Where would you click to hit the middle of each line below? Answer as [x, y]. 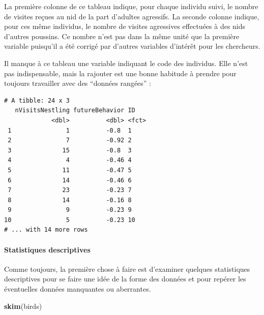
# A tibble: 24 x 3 [37, 100]
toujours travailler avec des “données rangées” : [78, 83]
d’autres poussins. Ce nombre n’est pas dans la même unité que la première [122, 36]
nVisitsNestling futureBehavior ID [75, 111]
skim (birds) [23, 306]
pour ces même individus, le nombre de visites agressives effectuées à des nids [125, 26]
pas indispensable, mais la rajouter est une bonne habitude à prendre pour [120, 73]
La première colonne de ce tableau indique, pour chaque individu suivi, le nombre [131, 6]
